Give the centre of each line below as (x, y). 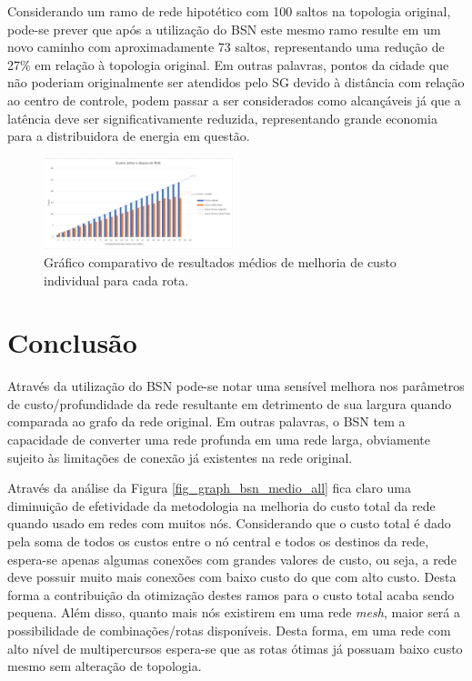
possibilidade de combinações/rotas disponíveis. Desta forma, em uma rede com (229, 630)
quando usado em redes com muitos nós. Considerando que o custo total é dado (229, 523)
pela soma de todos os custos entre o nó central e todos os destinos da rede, (218, 541)
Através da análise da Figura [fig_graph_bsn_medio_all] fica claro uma (209, 488)
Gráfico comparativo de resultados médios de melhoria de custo (220, 261)
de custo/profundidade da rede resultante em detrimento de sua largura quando (230, 403)
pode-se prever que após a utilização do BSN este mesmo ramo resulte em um (224, 29)
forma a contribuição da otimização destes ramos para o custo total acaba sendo (231, 594)
